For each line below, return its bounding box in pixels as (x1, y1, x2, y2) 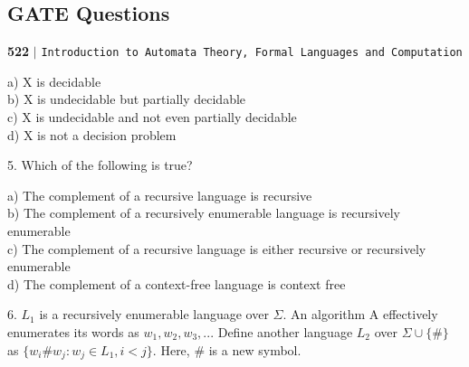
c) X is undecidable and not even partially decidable (7, 108, 297, 127)
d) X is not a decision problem (7, 125, 177, 144)
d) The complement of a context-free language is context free (7, 274, 346, 293)
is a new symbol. (208, 340, 301, 359)
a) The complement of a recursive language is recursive (7, 185, 312, 204)
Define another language (217, 322, 353, 341)
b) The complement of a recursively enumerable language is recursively (7, 203, 400, 222)
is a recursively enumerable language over (39, 305, 269, 324)
